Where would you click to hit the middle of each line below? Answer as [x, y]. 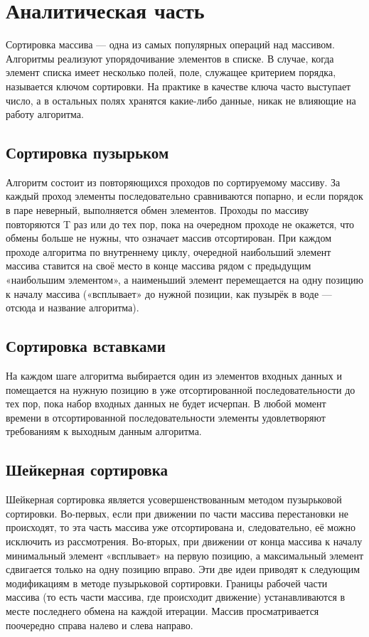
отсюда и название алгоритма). [73, 307]
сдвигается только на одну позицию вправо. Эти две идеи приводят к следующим [183, 569]
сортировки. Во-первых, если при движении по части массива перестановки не [177, 513]
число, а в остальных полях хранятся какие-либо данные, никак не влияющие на [181, 100]
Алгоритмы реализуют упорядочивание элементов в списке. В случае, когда [170, 58]
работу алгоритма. [45, 114]
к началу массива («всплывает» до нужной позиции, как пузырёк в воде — [169, 293]
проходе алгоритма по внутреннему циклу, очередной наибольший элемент [169, 251]
